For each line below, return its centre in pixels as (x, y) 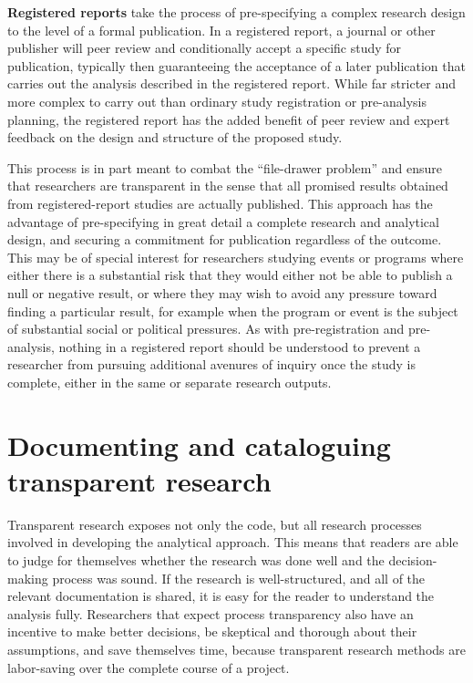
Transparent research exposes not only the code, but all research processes (215, 524)
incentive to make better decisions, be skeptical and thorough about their (212, 631)
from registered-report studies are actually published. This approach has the (220, 203)
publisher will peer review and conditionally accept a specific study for (205, 48)
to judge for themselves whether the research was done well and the (196, 559)
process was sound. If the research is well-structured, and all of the (239, 578)
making (28, 578)
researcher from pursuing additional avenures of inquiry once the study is (211, 364)
